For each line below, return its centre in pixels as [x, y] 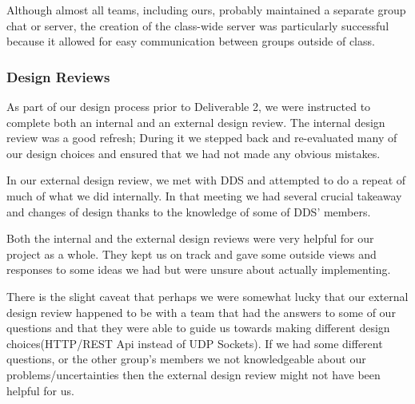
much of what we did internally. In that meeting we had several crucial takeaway [204, 195]
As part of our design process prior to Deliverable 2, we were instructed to [189, 106]
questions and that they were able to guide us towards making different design [198, 328]
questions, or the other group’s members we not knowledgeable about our [186, 359]
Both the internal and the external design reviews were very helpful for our [190, 238]
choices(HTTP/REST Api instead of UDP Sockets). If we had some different [195, 343]
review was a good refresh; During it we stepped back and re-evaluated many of [202, 138]
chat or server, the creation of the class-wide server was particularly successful [198, 25]
